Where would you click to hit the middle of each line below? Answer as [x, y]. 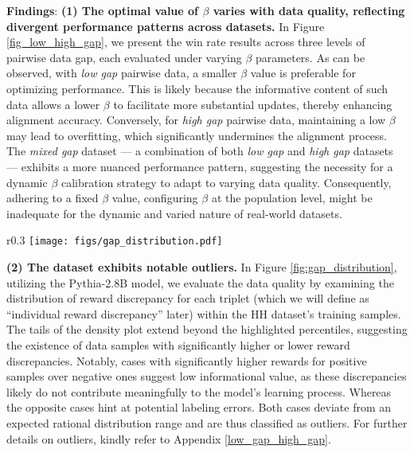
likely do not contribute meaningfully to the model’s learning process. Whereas [199, 391]
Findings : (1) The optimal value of [103, 10]
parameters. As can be [310, 57]
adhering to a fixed [53, 198]
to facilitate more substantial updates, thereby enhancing [253, 104]
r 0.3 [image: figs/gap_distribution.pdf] [115, 240]
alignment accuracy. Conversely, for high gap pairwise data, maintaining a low [196, 120]
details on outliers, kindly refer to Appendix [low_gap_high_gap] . [169, 438]
